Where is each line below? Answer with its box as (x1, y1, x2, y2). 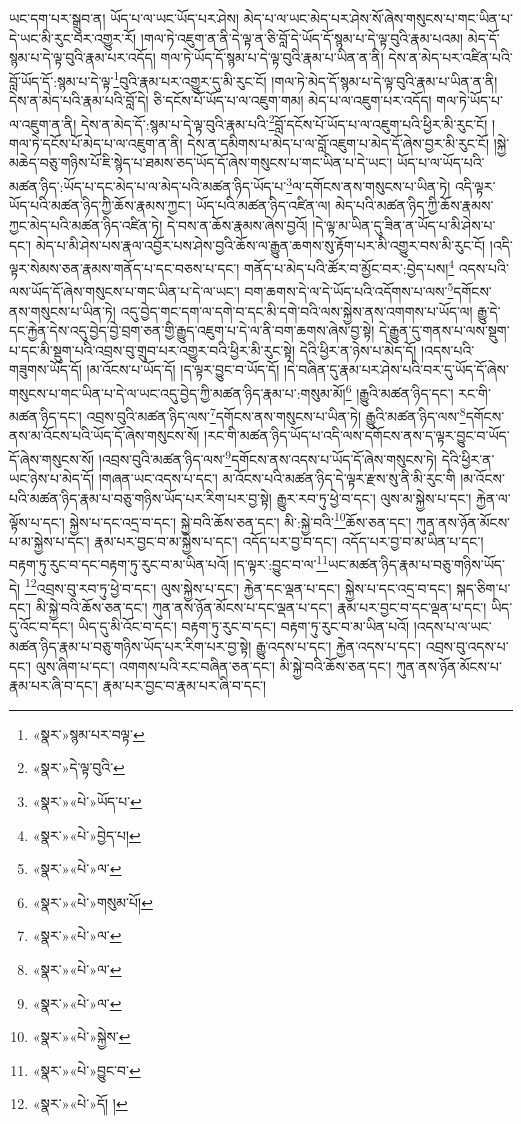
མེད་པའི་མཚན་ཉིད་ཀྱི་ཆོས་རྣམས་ (335, 195, 494, 216)
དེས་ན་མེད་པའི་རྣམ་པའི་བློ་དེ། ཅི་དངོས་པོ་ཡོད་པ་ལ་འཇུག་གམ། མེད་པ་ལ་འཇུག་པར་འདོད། (9, 90, 432, 111)
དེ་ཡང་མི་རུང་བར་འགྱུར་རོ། (9, 27, 137, 48)
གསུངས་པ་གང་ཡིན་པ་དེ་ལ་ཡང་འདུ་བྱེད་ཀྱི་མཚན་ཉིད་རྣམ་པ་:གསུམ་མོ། (9, 382, 346, 403)
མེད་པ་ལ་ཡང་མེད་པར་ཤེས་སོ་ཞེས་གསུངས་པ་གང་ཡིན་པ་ (243, 8, 513, 28)
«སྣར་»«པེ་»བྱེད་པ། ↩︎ (32, 824, 141, 845)
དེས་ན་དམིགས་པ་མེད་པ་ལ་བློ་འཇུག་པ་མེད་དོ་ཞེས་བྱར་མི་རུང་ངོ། (187, 132, 490, 153)
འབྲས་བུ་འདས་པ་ (425, 636, 509, 657)
